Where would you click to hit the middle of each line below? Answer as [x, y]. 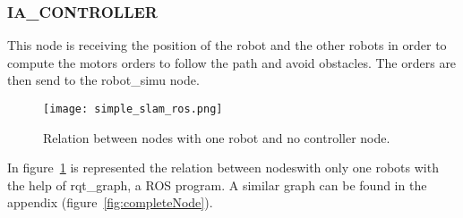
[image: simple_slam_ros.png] [133, 109]
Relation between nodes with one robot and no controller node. [217, 137]
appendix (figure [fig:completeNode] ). [110, 202]
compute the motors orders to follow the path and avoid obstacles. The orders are [232, 62]
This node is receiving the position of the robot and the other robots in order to [227, 45]
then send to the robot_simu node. [103, 80]
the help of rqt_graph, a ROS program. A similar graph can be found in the [217, 184]
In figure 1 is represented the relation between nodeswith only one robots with [223, 168]
